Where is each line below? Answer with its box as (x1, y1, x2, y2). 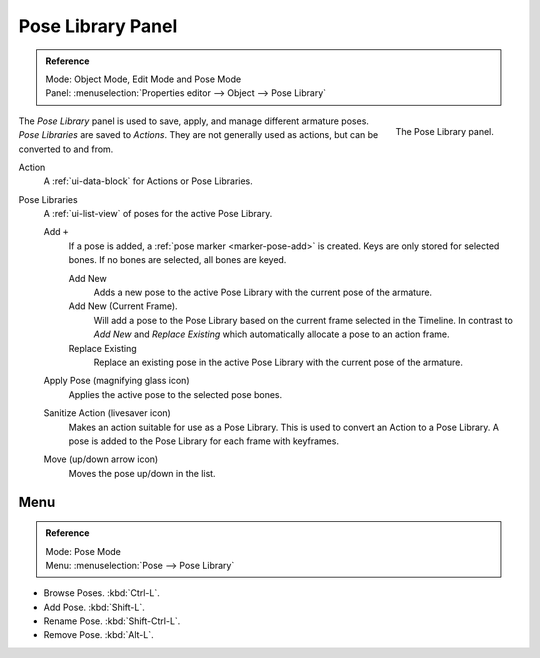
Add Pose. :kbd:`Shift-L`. (43, 601, 145, 613)
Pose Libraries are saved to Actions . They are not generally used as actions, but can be (18, 129, 379, 141)
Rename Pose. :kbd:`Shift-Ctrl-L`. (43, 615, 181, 627)
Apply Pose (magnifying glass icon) (43, 375, 190, 387)
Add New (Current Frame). (68, 300, 179, 312)
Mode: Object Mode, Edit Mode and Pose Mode (45, 73, 242, 85)
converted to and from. (18, 143, 114, 155)
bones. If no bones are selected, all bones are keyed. (68, 254, 287, 266)
